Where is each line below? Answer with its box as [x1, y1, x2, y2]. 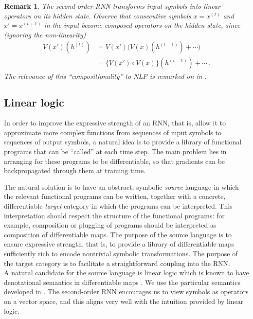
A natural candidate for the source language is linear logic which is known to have [4, 267, 249, 278]
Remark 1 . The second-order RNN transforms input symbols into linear [4, 1, 221, 11]
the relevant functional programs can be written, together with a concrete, [4, 191, 226, 201]
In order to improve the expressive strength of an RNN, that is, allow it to [4, 118, 226, 128]
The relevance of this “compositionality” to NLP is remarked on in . [4, 71, 207, 81]
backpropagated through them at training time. [4, 165, 146, 176]
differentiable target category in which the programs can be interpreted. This [4, 200, 233, 211]
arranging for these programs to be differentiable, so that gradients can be [4, 156, 225, 166]
